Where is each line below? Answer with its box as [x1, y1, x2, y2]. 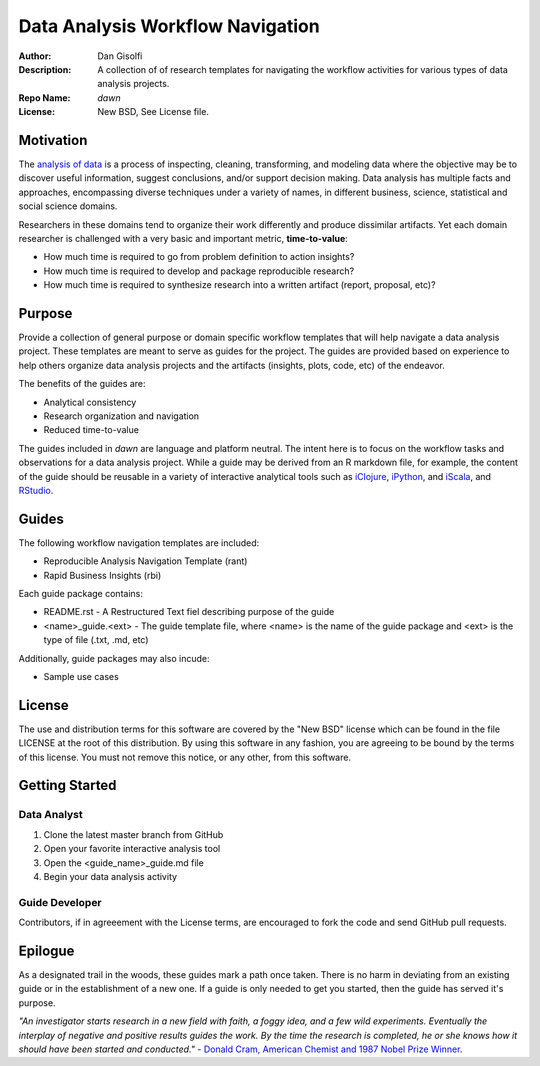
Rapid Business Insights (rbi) [43, 569, 162, 581]
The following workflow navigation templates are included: [18, 536, 260, 549]
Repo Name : [18, 91, 71, 104]
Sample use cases [43, 670, 119, 682]
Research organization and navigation [43, 410, 200, 422]
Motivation [18, 131, 88, 149]
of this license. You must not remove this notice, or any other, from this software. [18, 751, 352, 763]
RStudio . [18, 484, 54, 496]
